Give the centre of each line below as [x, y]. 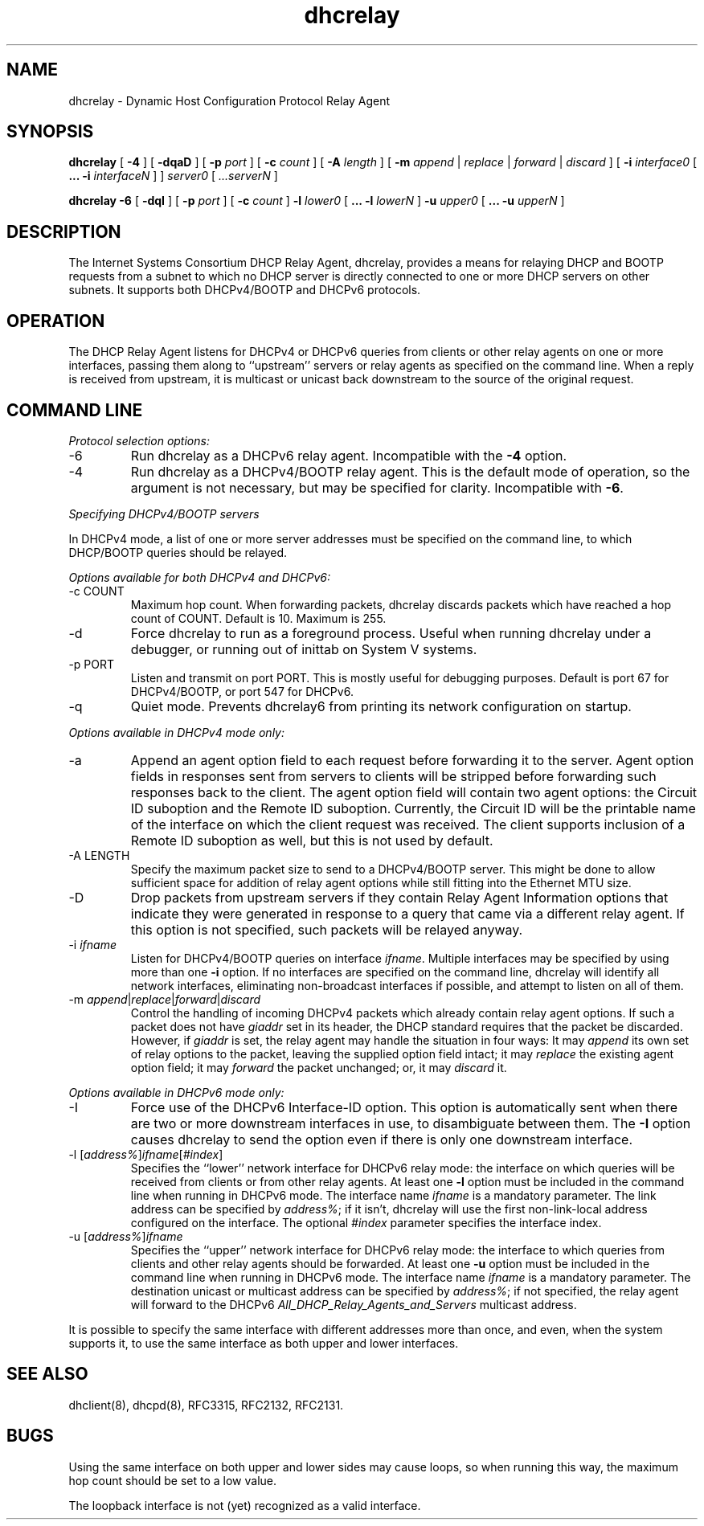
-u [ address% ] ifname [126, 1236]
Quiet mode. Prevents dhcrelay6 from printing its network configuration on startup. [381, 706]
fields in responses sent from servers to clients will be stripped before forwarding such [393, 776]
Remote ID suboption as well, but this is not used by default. [312, 840]
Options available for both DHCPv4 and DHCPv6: [199, 577]
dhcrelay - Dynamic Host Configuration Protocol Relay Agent [229, 100]
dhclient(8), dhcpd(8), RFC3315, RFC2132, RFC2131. [206, 1405]
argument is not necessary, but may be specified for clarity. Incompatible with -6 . [377, 487]
